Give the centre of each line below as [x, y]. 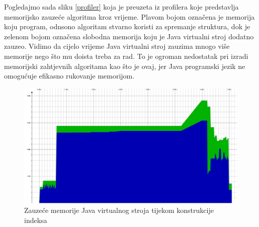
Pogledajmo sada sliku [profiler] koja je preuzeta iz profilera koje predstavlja [121, 7]
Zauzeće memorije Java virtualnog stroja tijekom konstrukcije [119, 210]
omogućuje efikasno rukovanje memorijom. [69, 76]
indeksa [36, 220]
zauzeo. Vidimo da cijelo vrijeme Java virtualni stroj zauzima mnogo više [117, 46]
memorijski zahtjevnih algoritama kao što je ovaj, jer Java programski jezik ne [125, 66]
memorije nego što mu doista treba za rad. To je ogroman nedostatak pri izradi [126, 56]
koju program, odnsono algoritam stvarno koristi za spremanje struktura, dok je [127, 26]
